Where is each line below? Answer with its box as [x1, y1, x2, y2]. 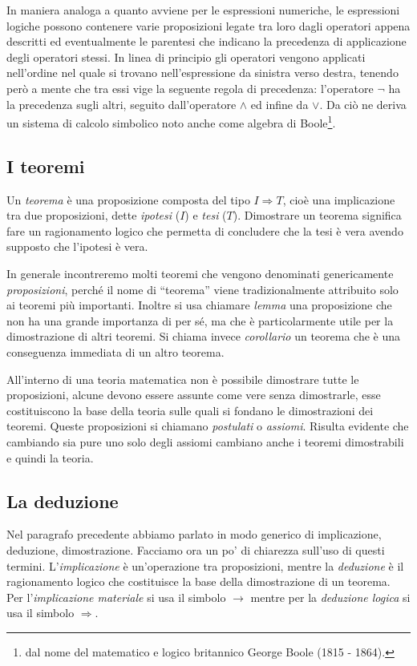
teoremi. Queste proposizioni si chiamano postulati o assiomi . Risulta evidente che [6, 418, 409, 434]
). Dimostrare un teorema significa [233, 207, 402, 224]
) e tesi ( [184, 207, 227, 224]
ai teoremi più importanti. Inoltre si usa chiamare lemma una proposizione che [6, 297, 392, 313]
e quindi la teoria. [6, 449, 94, 466]
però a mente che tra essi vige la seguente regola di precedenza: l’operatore [6, 79, 374, 96]
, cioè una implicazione [282, 191, 395, 208]
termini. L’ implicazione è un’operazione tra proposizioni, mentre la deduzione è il [6, 557, 404, 574]
